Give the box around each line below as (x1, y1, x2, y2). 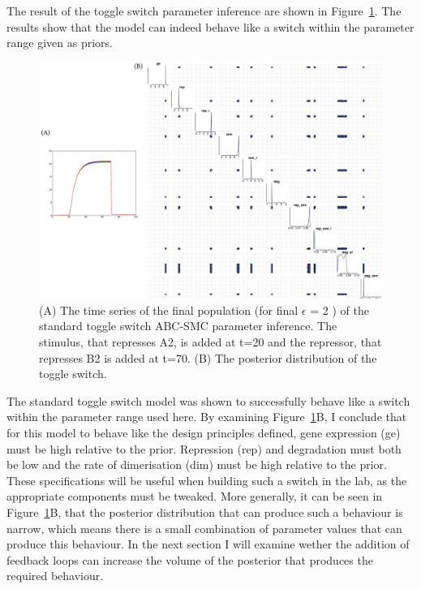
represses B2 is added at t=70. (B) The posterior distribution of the (39, 349, 377, 366)
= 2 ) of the (310, 301, 369, 318)
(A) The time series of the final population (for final (39, 301, 299, 318)
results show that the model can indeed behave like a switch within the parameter (6, 18, 415, 35)
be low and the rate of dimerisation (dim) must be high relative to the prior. (6, 456, 387, 473)
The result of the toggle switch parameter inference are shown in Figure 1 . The (6, 2, 402, 19)
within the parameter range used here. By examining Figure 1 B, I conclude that (6, 408, 407, 425)
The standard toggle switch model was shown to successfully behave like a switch (6, 392, 410, 409)
